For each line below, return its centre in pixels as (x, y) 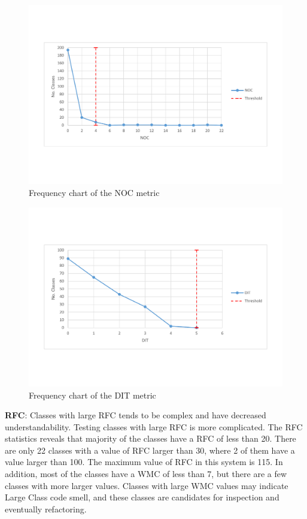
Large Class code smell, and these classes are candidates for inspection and (142, 497)
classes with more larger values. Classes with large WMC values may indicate (147, 485)
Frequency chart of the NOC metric (94, 192)
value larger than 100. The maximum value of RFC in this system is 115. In (144, 462)
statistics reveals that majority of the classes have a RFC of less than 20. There (151, 438)
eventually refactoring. (46, 509)
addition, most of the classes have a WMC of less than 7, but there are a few (146, 474)
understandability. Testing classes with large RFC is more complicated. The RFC (154, 426)
